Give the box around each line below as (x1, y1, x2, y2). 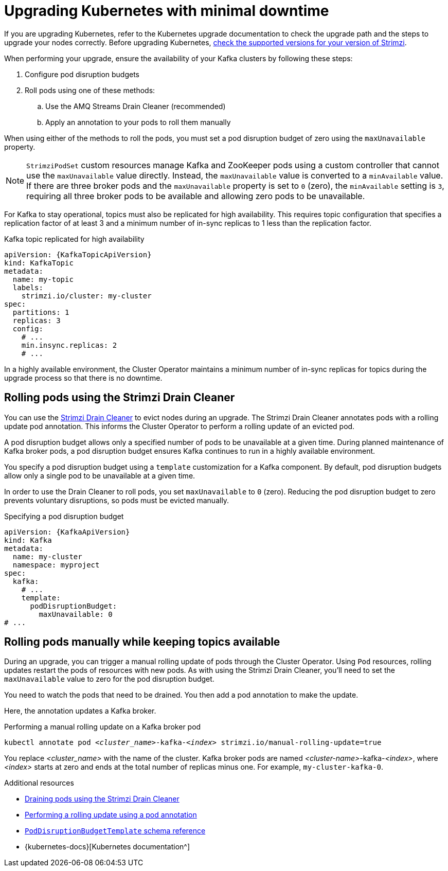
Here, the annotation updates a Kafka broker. (4, 706, 156, 716)
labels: (12, 283, 43, 292)
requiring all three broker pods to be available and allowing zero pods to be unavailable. (26, 190, 365, 201)
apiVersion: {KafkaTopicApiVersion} (4, 250, 152, 259)
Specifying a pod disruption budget (4, 511, 124, 521)
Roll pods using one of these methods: (25, 85, 155, 95)
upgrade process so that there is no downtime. (4, 373, 163, 382)
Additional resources (4, 778, 74, 788)
